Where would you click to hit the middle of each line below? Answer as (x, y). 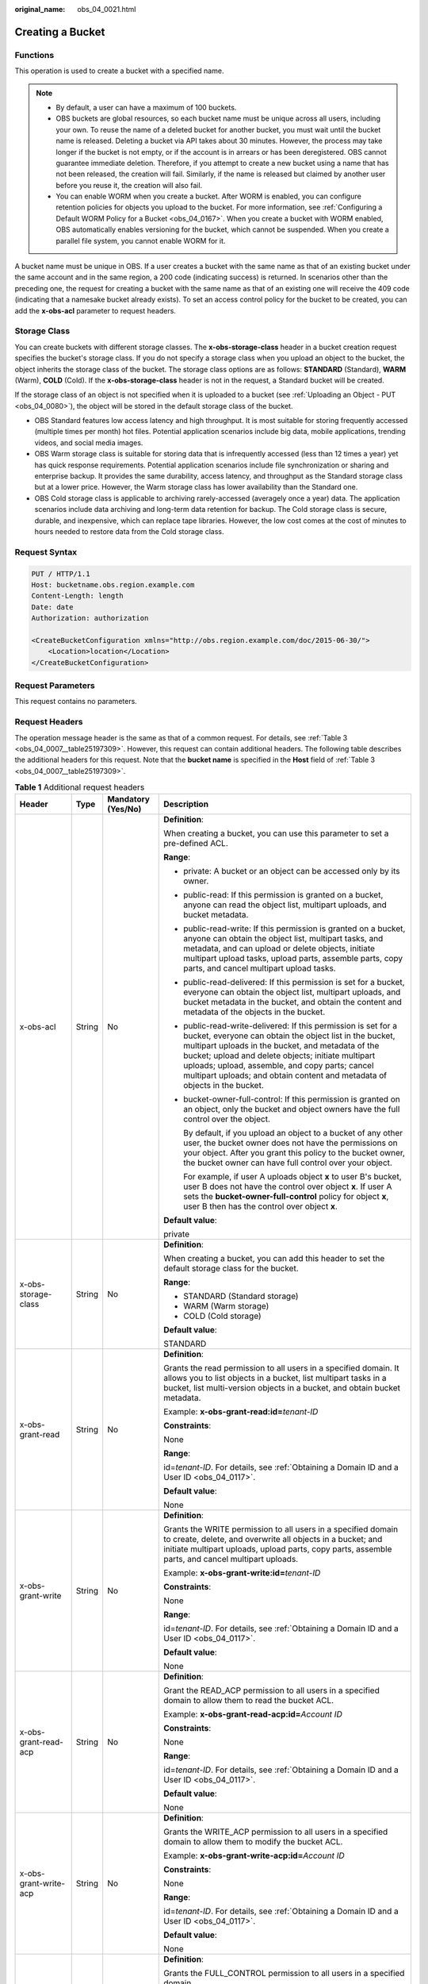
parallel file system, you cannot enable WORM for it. (141, 240)
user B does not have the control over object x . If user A (288, 1186)
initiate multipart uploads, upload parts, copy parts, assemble (278, 1549)
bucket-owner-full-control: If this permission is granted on (292, 1099)
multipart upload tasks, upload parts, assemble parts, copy (293, 959)
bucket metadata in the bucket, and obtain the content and (292, 1002)
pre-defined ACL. (196, 844)
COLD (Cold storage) (222, 1316)
